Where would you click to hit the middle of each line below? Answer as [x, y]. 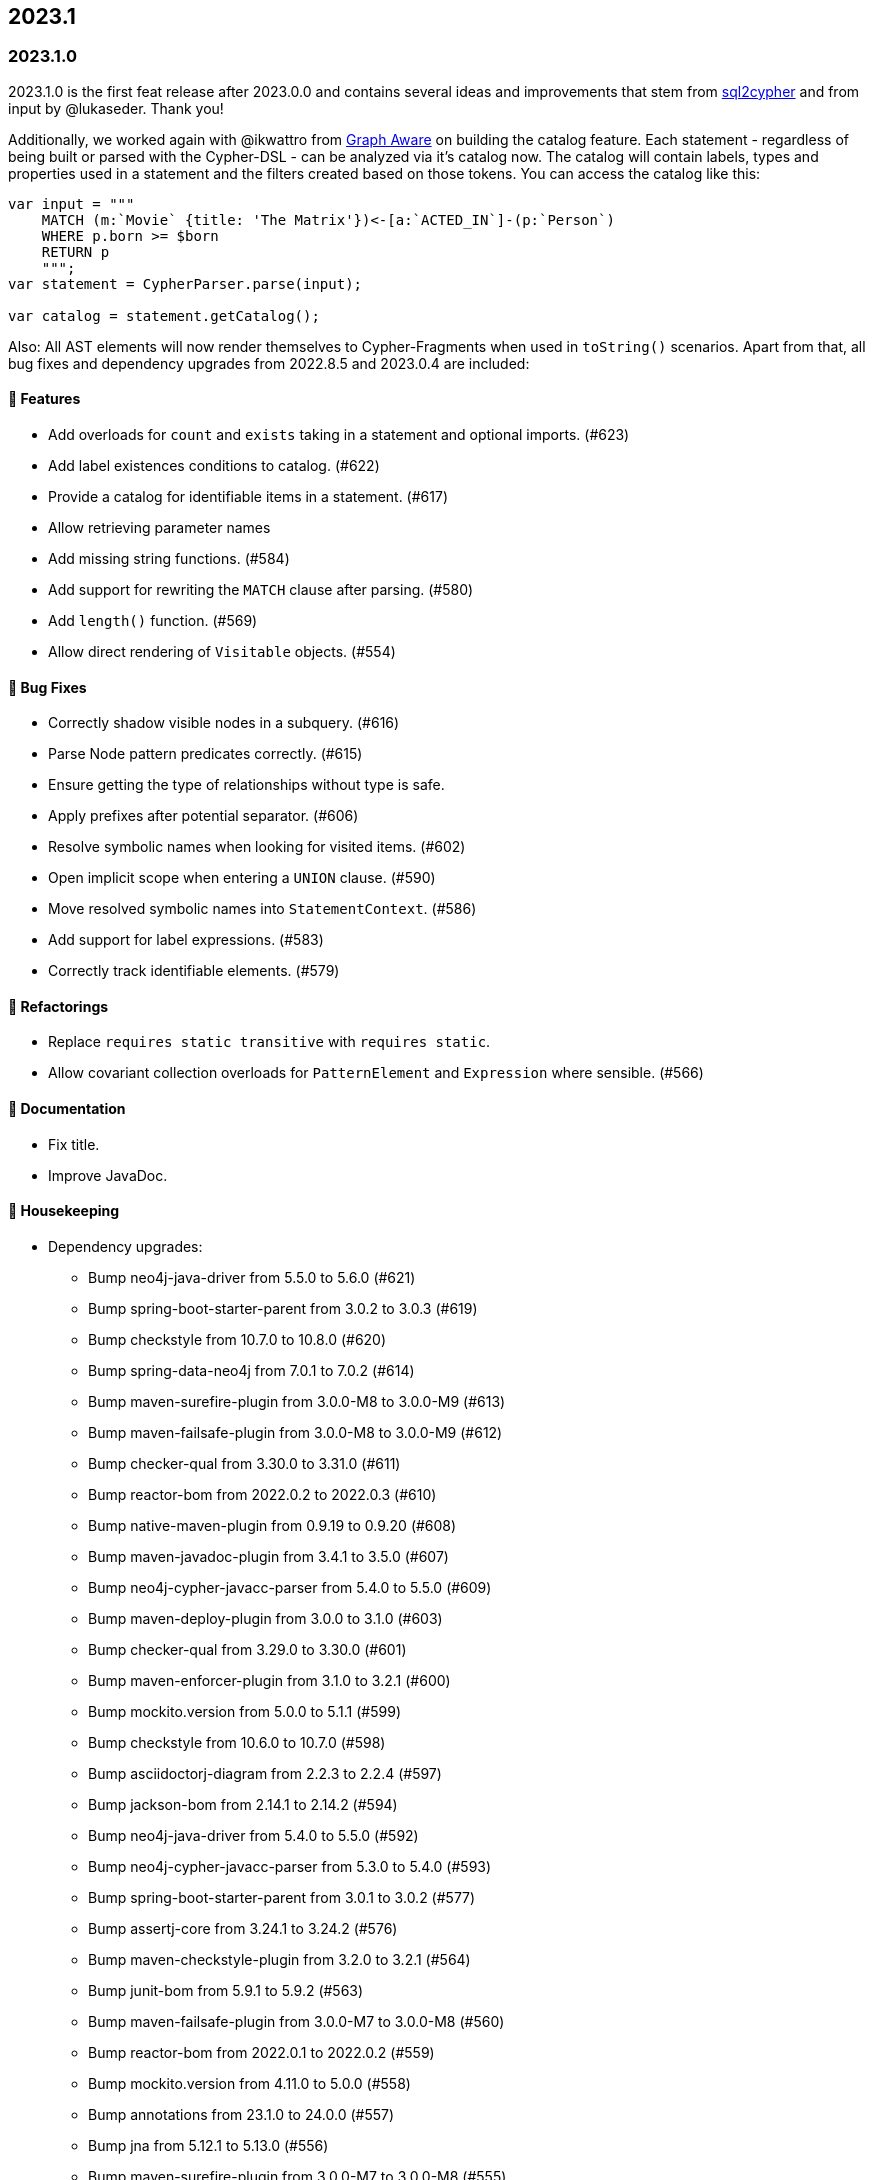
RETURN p [75, 251]
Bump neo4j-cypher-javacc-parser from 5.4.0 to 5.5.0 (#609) [290, 1587]
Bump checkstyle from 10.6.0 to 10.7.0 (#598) [237, 1742]
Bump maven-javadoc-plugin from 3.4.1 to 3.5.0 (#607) [268, 1556]
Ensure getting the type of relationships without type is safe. [246, 785]
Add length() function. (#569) [153, 621]
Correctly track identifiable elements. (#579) [194, 971]
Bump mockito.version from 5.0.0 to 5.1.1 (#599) [244, 1711]
